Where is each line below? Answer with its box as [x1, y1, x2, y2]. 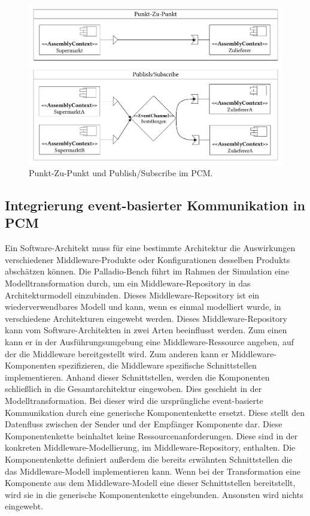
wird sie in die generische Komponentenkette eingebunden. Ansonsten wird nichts [5, 488, 303, 500]
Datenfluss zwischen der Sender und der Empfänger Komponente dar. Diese [5, 418, 282, 430]
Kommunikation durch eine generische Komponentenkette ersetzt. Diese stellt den [5, 406, 305, 418]
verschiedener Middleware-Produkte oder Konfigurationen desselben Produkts [5, 253, 290, 265]
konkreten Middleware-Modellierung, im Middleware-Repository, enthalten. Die [5, 441, 296, 454]
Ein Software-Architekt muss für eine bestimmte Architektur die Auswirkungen [5, 242, 296, 254]
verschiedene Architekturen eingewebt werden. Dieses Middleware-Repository [5, 312, 287, 324]
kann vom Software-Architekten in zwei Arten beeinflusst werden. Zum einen [5, 324, 287, 336]
